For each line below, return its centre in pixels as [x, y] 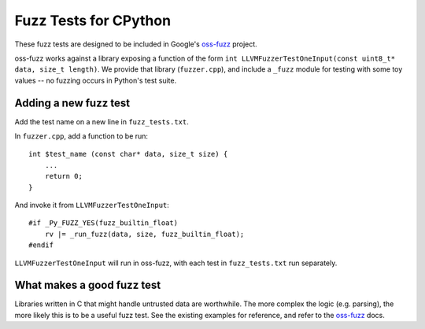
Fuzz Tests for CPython [93, 20]
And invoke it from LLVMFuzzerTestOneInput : [92, 205]
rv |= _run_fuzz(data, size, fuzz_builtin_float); [144, 234]
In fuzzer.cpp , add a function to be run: [81, 136]
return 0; [63, 176]
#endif [41, 245]
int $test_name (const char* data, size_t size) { [128, 154]
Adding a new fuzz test [72, 103]
